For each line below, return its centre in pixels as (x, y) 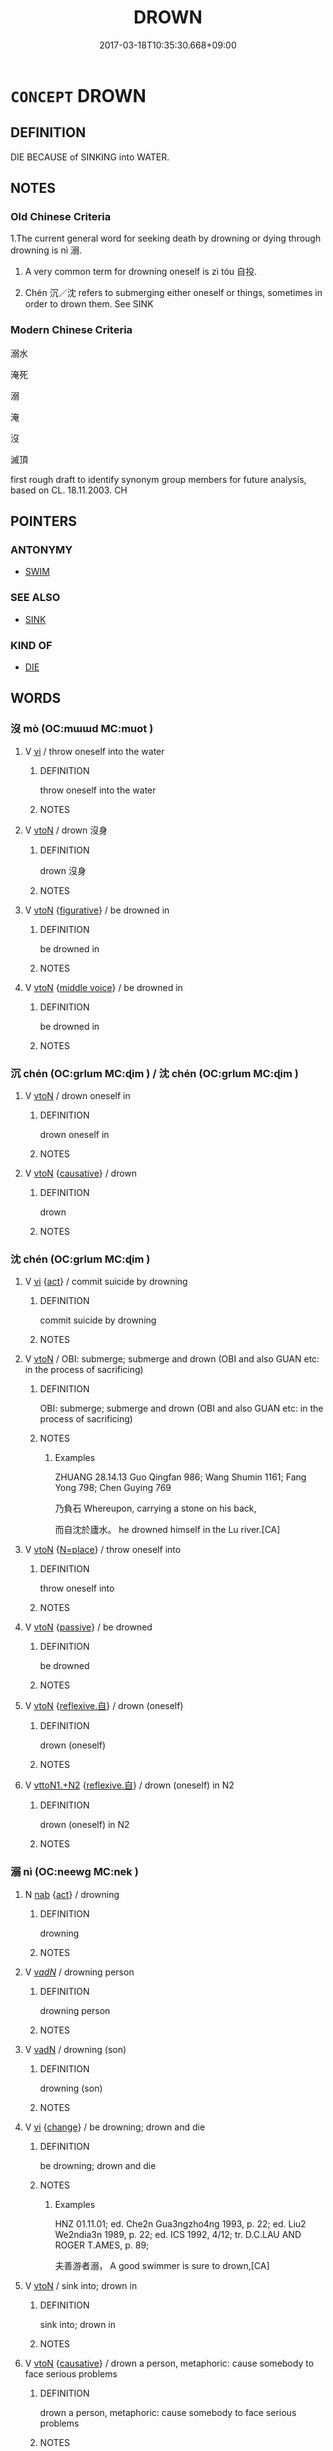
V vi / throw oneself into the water (94, 751)
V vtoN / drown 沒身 (66, 830)
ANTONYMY (41, 550)
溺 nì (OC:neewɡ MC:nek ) (74, 1872)
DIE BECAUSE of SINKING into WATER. (90, 157)
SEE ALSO (35, 598)
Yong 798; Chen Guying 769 (113, 1488)
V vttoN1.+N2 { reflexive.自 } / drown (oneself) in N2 (129, 1785)
